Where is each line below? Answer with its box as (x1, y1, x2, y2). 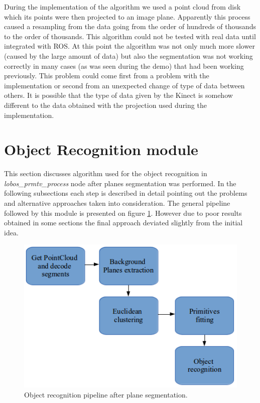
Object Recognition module (4, 139, 198, 160)
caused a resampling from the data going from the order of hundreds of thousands (4, 21, 256, 32)
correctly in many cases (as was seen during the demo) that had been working (4, 60, 244, 71)
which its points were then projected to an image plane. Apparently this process (4, 11, 250, 22)
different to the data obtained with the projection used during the (4, 99, 207, 110)
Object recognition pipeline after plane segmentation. (24, 389, 188, 399)
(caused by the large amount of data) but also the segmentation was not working (4, 50, 253, 61)
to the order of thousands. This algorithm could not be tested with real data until (4, 31, 256, 41)
